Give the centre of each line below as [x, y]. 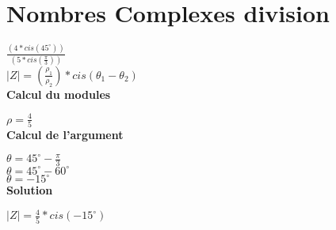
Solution [30, 190]
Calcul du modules [59, 94]
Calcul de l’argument [65, 135]
